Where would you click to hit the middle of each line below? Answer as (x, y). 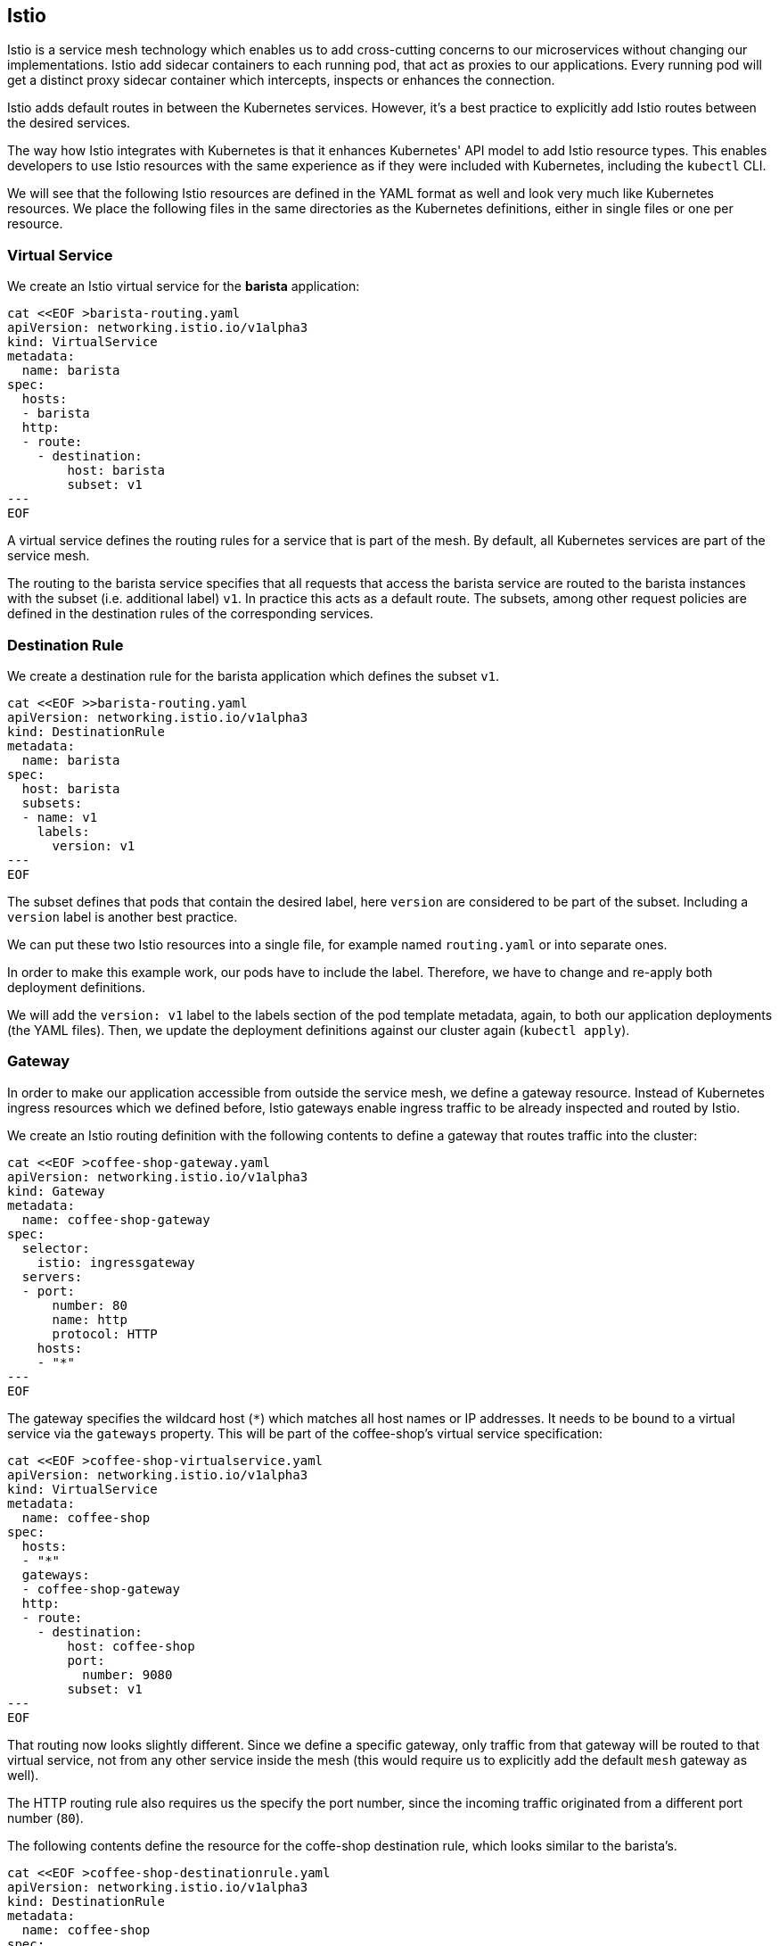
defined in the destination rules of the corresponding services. (190, 614)
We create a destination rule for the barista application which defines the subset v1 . (254, 675)
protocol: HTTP (105, 1333)
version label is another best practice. (123, 916)
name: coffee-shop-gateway (116, 1219)
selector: (56, 1248)
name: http (90, 1319)
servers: (52, 1276)
